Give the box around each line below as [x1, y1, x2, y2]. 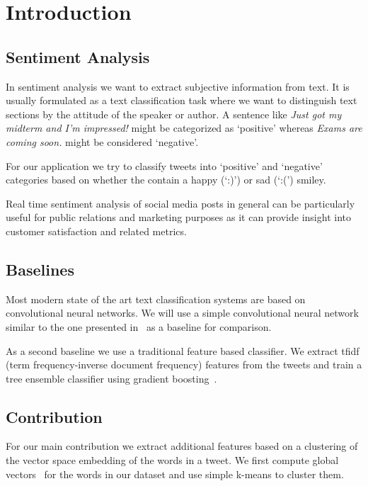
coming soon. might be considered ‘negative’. [6, 134, 199, 149]
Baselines [6, 258, 74, 280]
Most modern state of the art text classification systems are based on [6, 291, 306, 306]
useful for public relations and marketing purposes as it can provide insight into [6, 210, 351, 225]
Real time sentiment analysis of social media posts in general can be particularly [6, 196, 355, 210]
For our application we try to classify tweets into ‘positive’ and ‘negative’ [6, 158, 323, 173]
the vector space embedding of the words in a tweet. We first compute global [6, 453, 339, 468]
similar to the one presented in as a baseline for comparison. [6, 319, 272, 334]
